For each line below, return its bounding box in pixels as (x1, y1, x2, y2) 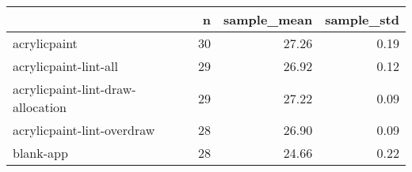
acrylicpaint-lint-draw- (13, 80, 136, 98)
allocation (13, 98, 67, 116)
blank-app (13, 144, 68, 162)
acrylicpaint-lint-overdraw (13, 121, 155, 139)
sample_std (325, 10, 399, 28)
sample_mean (223, 10, 313, 28)
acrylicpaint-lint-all (13, 57, 118, 75)
